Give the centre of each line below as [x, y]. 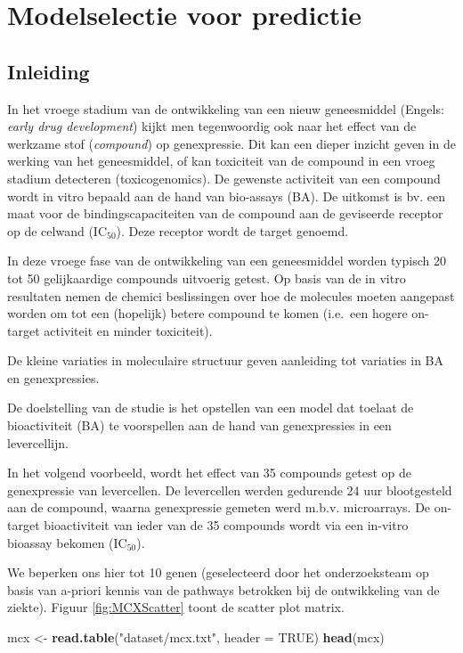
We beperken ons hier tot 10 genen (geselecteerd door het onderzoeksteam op [218, 572]
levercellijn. [38, 442]
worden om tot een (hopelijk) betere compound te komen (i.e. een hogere [207, 313]
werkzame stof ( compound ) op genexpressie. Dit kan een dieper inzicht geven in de [231, 143]
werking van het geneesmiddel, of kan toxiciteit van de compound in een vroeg [221, 161]
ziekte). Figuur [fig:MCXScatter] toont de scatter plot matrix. [176, 607]
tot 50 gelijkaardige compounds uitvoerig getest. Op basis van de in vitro [207, 278]
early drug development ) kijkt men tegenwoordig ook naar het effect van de [212, 126]
